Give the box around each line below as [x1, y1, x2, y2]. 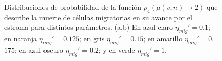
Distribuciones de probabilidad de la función [4, 2, 142, 12]
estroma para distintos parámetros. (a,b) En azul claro [4, 22, 173, 32]
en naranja [4, 33, 37, 44]
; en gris [79, 33, 105, 44]
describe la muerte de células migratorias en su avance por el [4, 12, 192, 22]
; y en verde [98, 44, 135, 55]
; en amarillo [143, 33, 183, 44]
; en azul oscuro [15, 44, 63, 55]
